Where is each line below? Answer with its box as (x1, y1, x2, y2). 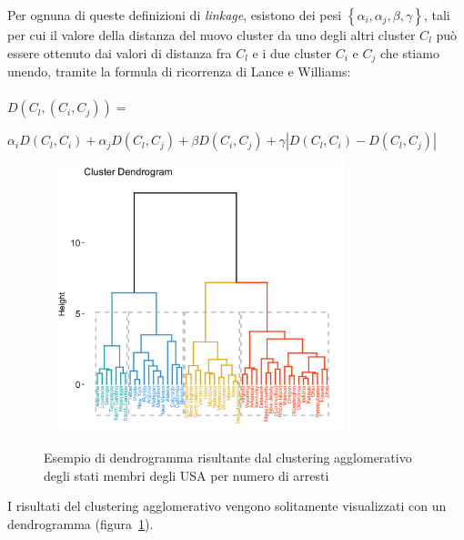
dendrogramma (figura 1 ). (7, 515, 154, 533)
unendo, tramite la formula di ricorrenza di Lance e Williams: (7, 62, 351, 81)
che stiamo (379, 43, 439, 62)
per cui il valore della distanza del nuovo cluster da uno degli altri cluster (7, 25, 416, 44)
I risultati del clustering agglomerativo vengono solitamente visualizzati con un (7, 496, 447, 515)
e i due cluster (252, 43, 332, 62)
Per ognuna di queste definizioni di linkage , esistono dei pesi (7, 5, 342, 24)
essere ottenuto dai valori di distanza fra (7, 43, 232, 62)
